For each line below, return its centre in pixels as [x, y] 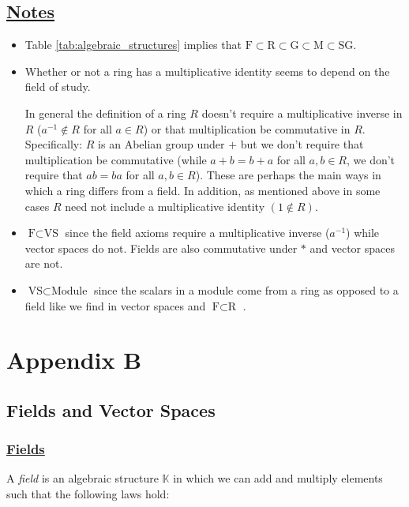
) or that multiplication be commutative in [247, 128]
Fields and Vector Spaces [111, 409]
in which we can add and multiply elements [278, 478]
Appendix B [74, 360]
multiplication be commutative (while [116, 159]
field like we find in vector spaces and [115, 305]
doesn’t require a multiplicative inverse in [302, 113]
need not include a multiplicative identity [165, 206]
